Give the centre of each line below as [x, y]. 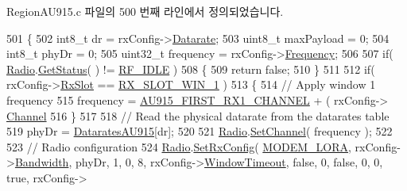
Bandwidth [42, 162]
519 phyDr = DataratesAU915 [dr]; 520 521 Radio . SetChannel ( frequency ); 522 [200, 131]
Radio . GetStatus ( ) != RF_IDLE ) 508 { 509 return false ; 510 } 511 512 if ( [191, 69]
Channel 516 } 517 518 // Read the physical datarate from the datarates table [198, 115]
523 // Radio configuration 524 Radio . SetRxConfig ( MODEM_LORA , [179, 146]
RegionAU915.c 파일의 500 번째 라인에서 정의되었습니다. [145, 11]
